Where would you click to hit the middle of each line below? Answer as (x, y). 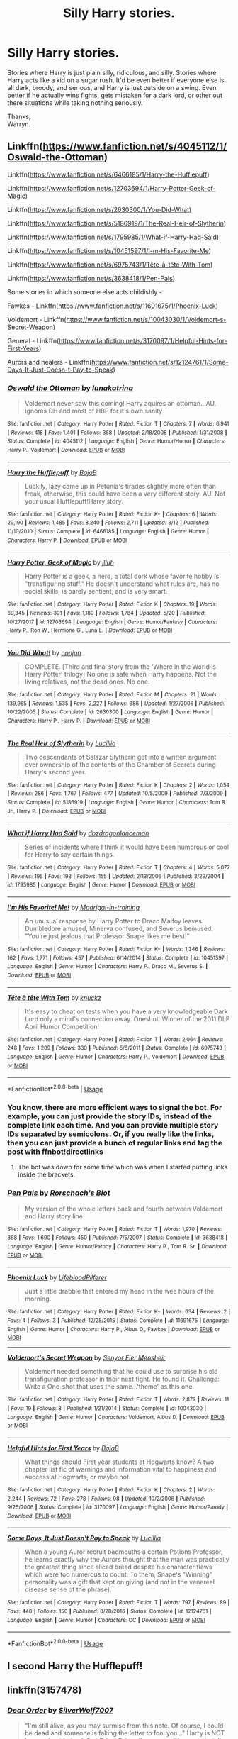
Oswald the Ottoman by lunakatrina (70, 388)
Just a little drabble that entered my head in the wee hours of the (119, 1291)
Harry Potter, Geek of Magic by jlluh (61, 562)
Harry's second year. (55, 772)
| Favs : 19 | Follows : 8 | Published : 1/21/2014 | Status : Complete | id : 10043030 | (107, 1408)
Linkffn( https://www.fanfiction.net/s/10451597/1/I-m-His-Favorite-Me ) (109, 250)
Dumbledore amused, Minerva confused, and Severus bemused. (119, 929)
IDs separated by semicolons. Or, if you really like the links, (111, 1134)
